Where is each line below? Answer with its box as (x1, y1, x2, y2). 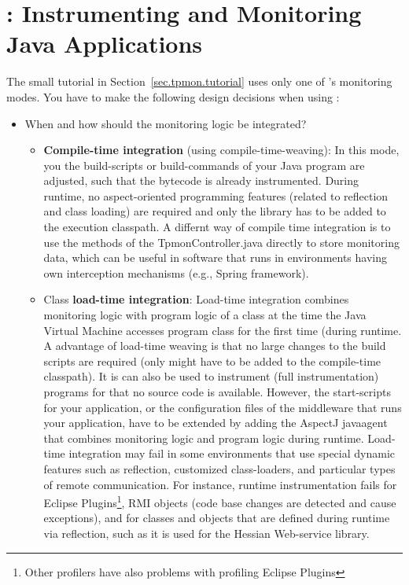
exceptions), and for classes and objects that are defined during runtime (43, 510, 390, 526)
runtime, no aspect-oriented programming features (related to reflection (43, 187, 389, 204)
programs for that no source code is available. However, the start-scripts (43, 384, 391, 399)
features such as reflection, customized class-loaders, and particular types (43, 460, 396, 476)
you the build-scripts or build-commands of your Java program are (43, 156, 365, 173)
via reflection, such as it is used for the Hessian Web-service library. (43, 525, 370, 541)
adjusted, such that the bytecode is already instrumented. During (43, 172, 359, 189)
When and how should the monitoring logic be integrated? (24, 115, 307, 131)
